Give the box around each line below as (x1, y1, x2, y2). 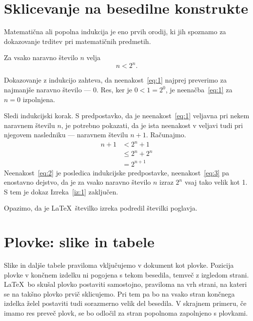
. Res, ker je (96, 85, 132, 94)
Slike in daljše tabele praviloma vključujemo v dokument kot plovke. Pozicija (4, 260, 234, 270)
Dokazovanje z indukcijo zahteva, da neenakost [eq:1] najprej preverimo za (4, 75, 227, 85)
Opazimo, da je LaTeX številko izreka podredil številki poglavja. (4, 203, 197, 213)
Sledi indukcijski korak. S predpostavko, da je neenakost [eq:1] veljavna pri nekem (4, 110, 250, 121)
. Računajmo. (146, 129, 186, 140)
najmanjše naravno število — (4, 85, 91, 94)
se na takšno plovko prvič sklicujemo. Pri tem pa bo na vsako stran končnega (4, 288, 235, 299)
